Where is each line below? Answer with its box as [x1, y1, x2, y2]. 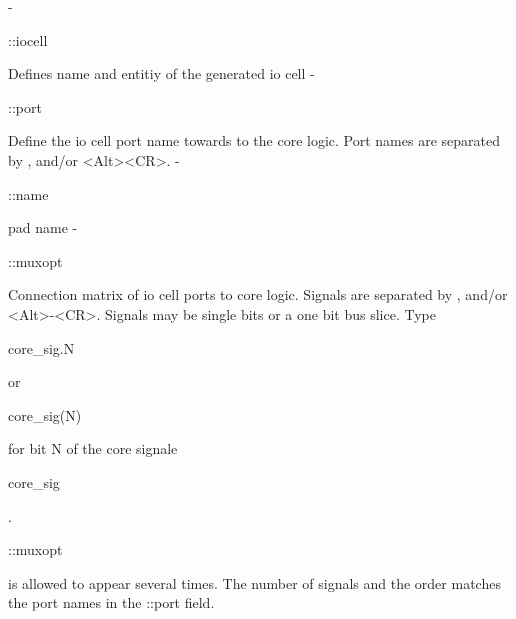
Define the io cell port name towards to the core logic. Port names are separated [8, 130, 500, 151]
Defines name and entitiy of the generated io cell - [8, 63, 315, 84]
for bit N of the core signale [8, 438, 178, 459]
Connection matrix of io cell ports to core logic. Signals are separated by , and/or [8, 284, 508, 305]
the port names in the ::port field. [8, 592, 215, 613]
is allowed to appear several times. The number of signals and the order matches [8, 572, 501, 593]
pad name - [8, 217, 78, 238]
